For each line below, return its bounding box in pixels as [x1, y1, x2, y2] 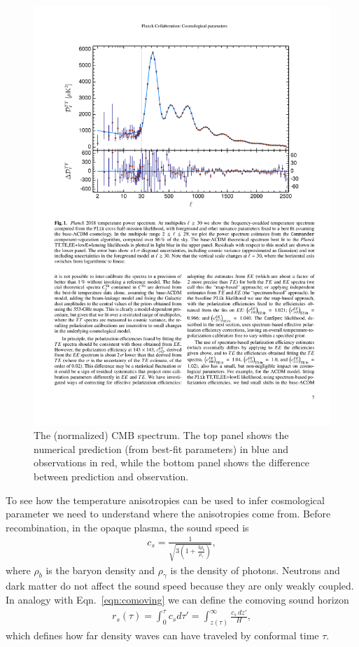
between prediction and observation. [34, 469, 189, 484]
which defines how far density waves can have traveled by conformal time [6, 628, 319, 643]
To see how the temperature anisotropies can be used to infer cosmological [6, 492, 325, 507]
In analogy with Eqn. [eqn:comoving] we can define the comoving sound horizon [6, 592, 349, 607]
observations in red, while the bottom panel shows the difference [34, 455, 309, 470]
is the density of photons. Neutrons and [170, 562, 340, 577]
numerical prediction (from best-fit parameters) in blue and [34, 441, 288, 456]
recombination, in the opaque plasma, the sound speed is [6, 520, 249, 534]
